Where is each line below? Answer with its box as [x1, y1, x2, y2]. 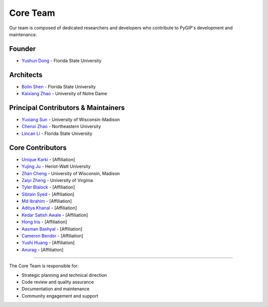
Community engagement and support [21, 293, 99, 299]
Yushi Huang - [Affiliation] [21, 240, 75, 246]
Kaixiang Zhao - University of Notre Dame [21, 91, 108, 97]
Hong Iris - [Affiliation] [21, 219, 67, 225]
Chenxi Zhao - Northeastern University [21, 123, 101, 129]
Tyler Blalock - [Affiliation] [21, 184, 75, 190]
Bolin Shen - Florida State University [21, 83, 96, 89]
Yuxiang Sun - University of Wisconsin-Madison [21, 117, 120, 123]
